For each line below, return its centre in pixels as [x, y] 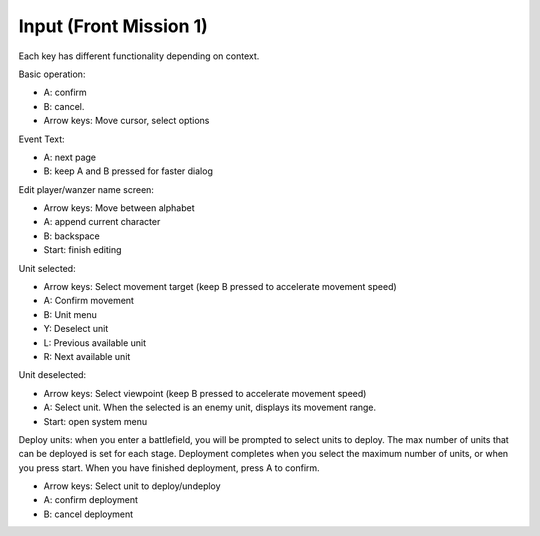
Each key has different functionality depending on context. [139, 56]
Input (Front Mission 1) [113, 26]
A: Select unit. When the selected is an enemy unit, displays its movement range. [210, 407]
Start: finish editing [82, 250]
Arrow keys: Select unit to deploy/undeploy [132, 486]
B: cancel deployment [88, 514]
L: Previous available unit [95, 342]
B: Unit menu [70, 314]
